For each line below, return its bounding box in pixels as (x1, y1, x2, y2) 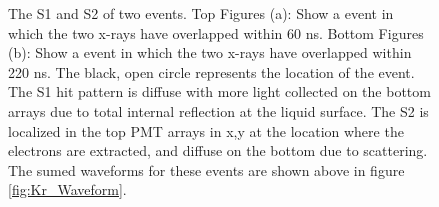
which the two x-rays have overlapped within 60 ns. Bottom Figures (8, 22, 424, 43)
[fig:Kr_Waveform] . (8, 179, 127, 200)
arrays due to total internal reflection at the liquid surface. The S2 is (8, 100, 429, 121)
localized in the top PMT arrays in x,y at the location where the (8, 120, 404, 141)
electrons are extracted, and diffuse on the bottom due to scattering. (8, 140, 428, 161)
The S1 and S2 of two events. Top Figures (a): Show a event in (8, 3, 394, 23)
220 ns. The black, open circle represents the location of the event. (8, 61, 415, 82)
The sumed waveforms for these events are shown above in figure (8, 159, 405, 180)
